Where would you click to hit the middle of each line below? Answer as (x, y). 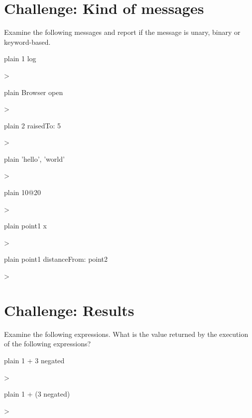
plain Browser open (34, 92)
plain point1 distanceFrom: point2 (56, 259)
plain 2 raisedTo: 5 (33, 125)
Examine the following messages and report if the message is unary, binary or (122, 32)
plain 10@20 (22, 192)
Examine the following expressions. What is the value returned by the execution (126, 334)
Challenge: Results (69, 310)
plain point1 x (25, 226)
